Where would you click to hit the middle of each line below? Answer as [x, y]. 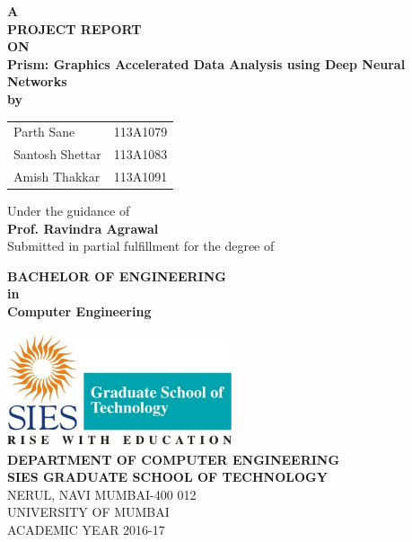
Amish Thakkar [57, 176]
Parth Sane [44, 132]
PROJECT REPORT [75, 28]
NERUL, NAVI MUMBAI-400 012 [102, 494]
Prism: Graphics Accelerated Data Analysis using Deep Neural [206, 63]
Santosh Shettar [57, 154]
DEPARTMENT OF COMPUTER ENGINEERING [174, 459]
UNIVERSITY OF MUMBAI [88, 512]
